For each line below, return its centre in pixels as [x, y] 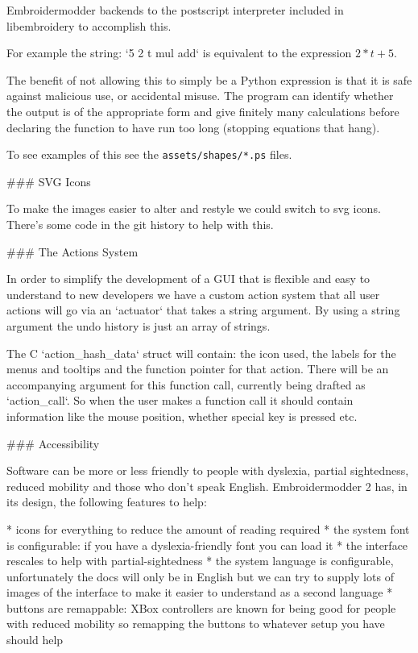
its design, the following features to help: [107, 502]
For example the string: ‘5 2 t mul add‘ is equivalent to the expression [179, 53]
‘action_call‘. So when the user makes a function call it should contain [180, 400]
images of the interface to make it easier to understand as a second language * [200, 592]
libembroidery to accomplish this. [89, 25]
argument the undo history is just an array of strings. [139, 325]
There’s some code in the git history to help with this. [140, 224]
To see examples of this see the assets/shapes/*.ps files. [149, 154]
